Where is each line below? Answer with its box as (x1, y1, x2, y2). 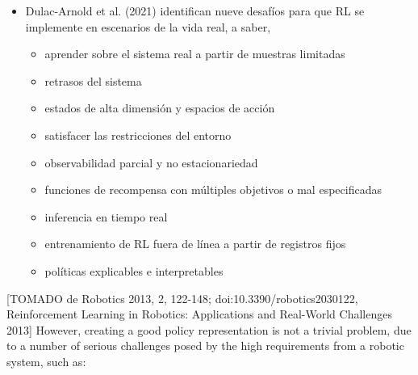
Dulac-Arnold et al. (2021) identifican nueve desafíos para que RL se (25, 2, 365, 19)
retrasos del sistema (44, 72, 142, 89)
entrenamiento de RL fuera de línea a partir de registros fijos (44, 235, 346, 252)
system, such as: (6, 352, 86, 369)
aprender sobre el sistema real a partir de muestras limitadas (44, 45, 345, 62)
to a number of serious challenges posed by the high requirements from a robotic (6, 337, 404, 354)
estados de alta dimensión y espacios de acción (44, 99, 275, 116)
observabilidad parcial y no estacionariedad (44, 154, 258, 171)
